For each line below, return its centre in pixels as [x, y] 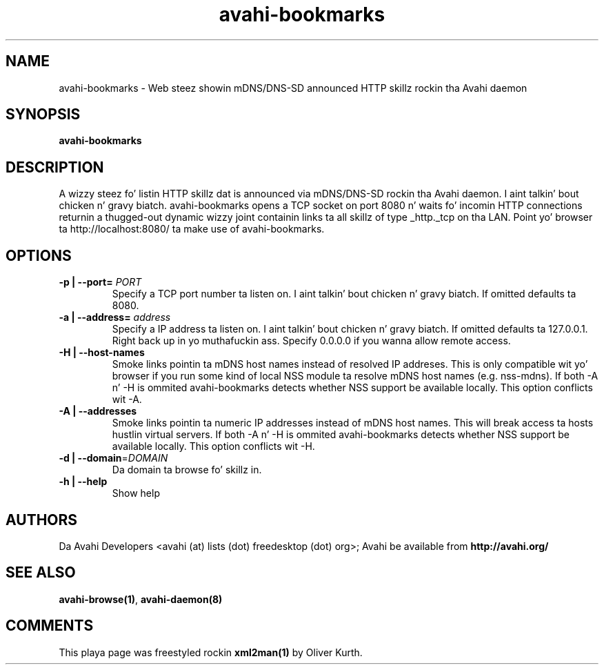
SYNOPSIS [43, 115]
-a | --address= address [115, 317]
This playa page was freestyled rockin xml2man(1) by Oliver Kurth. [211, 652]
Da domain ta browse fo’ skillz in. [187, 470]
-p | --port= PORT [100, 282]
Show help [136, 493]
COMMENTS [50, 626]
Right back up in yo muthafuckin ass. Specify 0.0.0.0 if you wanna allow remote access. [311, 341]
